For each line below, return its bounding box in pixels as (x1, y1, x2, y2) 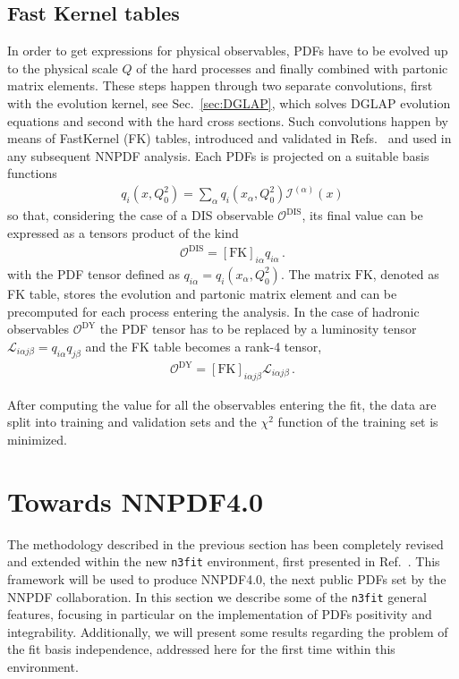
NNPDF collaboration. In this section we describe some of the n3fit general (7, 587, 427, 606)
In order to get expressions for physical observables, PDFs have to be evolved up (7, 41, 448, 60)
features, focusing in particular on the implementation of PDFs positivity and (7, 605, 432, 624)
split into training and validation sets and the (7, 412, 257, 431)
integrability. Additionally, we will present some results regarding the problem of (7, 622, 448, 641)
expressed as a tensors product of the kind (7, 224, 239, 242)
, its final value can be (302, 206, 423, 225)
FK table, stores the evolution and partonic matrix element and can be (7, 284, 397, 302)
